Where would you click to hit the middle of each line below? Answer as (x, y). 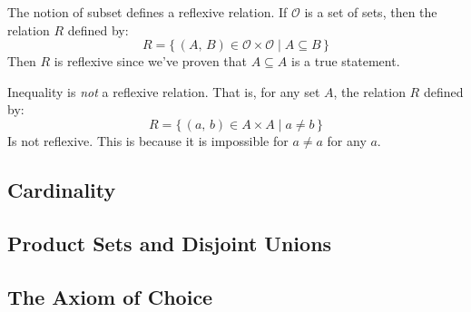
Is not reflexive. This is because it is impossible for (148, 140)
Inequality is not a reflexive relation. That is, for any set (164, 91)
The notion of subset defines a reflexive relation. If (147, 12)
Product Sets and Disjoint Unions (170, 243)
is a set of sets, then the (371, 12)
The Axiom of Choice (110, 296)
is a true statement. (345, 61)
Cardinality (62, 189)
